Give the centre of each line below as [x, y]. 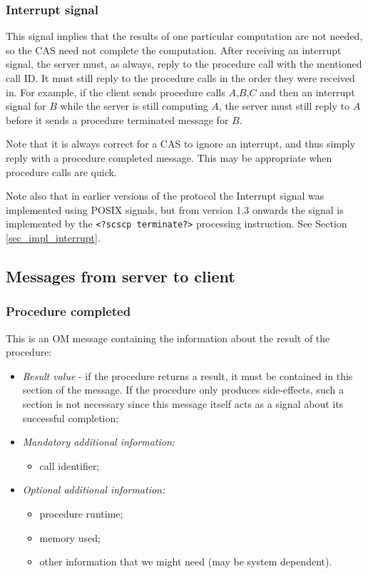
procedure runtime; [81, 513]
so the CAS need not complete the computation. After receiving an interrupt [174, 50]
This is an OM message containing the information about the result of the [168, 338]
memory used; [70, 537]
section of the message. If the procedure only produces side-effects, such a [183, 390]
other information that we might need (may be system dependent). [186, 562]
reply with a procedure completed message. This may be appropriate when [169, 157]
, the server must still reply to [284, 106]
